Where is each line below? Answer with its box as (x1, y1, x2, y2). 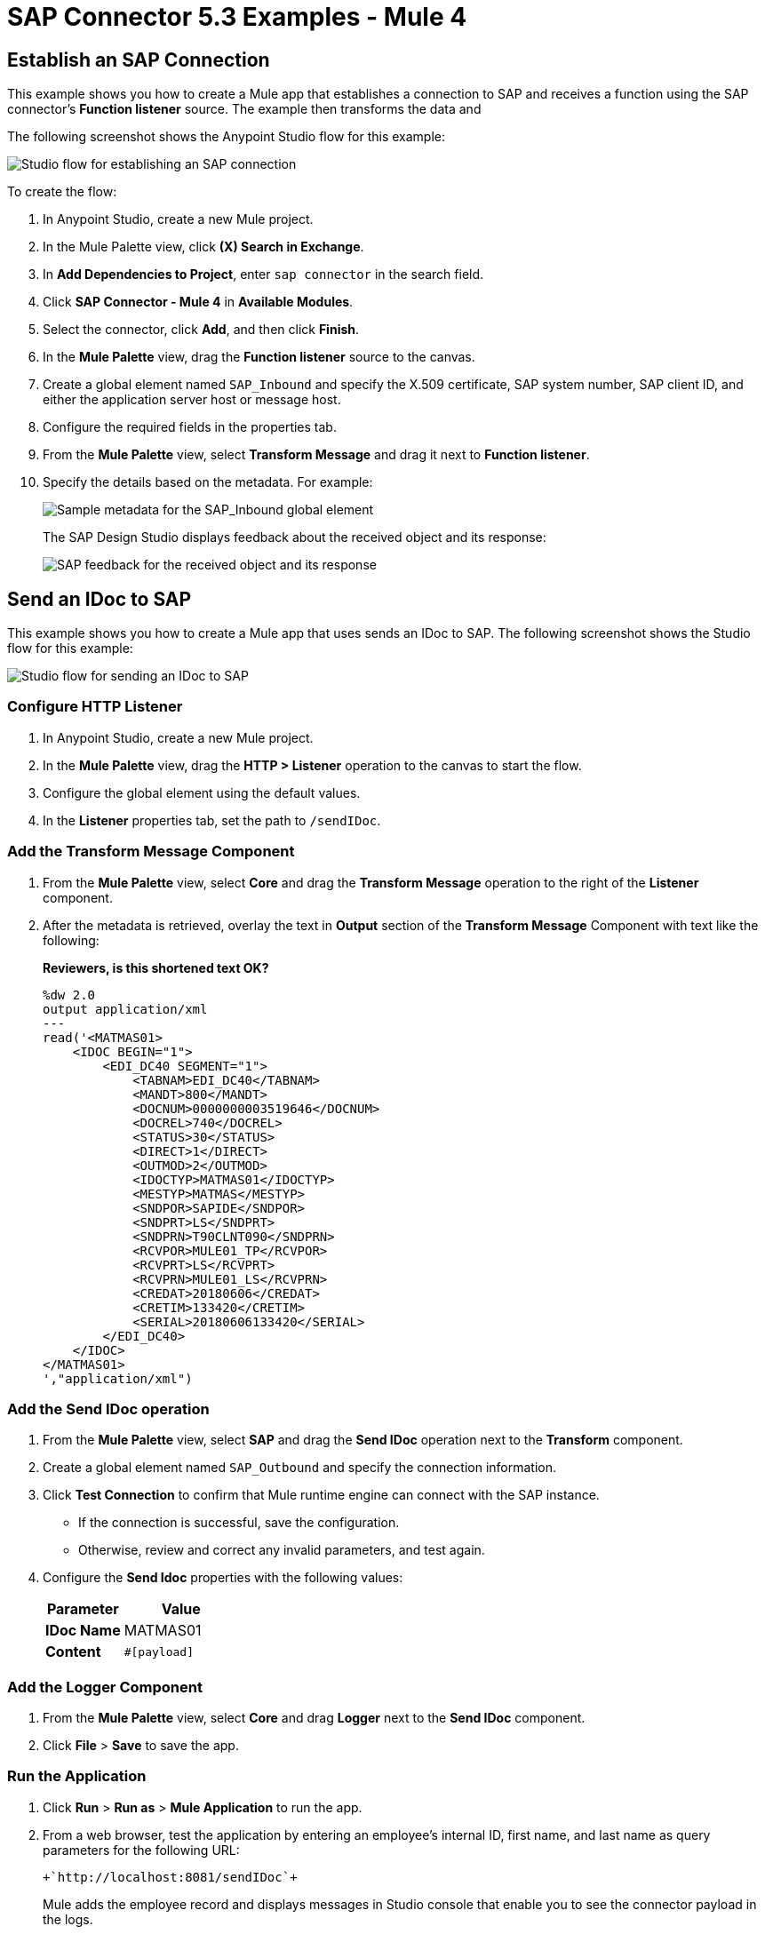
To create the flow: (7, 184, 117, 200)
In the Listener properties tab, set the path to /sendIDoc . (43, 812, 381, 828)
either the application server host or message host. (43, 392, 341, 408)
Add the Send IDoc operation (7, 1399, 210, 1418)
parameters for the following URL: (43, 1842, 240, 1858)
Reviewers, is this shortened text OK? (43, 959, 269, 975)
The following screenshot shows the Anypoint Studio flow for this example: (7, 129, 446, 145)
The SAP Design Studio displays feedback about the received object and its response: (43, 529, 546, 545)
